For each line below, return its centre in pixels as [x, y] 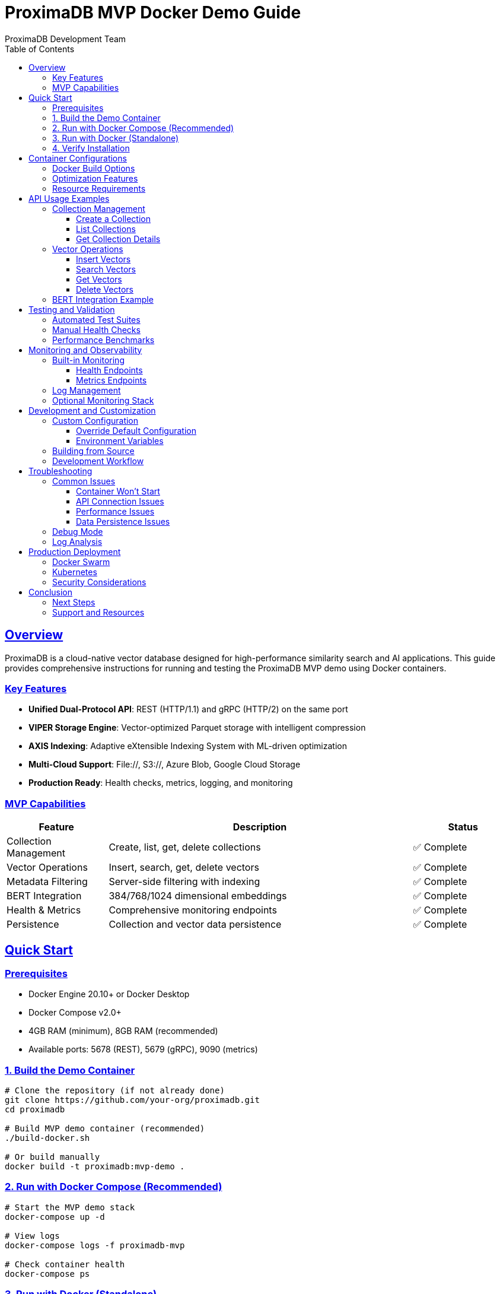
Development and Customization [92, 410]
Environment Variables [120, 440]
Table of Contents [40, 49]
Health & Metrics [44, 910]
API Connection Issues [120, 501]
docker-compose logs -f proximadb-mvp [95, 1245]
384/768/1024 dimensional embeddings [198, 896]
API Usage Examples [69, 198]
